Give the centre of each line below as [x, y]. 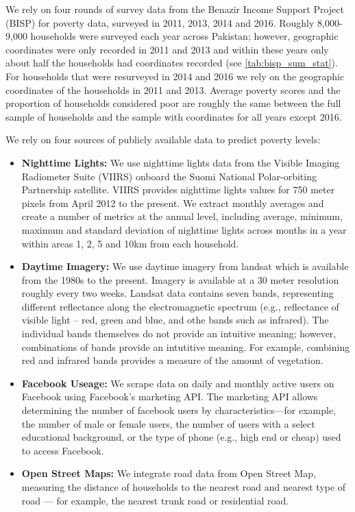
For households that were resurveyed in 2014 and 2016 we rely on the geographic [175, 76]
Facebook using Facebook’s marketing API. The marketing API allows [170, 397]
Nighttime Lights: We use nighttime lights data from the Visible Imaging [181, 162]
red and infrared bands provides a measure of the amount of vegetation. [172, 360]
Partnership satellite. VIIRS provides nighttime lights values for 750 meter [178, 190]
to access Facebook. [63, 450]
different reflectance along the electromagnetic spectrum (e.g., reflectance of [180, 306]
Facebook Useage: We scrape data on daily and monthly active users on [178, 383]
